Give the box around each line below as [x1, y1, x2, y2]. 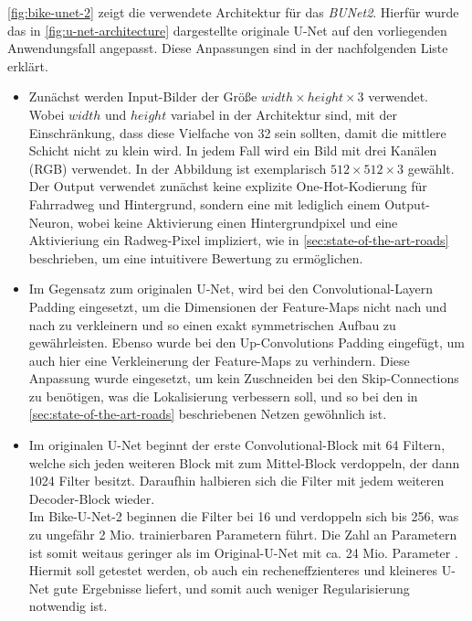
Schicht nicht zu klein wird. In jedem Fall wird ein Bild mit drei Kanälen [28, 141, 437, 160]
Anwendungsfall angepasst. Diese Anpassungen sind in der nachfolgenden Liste [7, 38, 448, 58]
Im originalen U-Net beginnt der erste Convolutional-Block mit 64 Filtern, [28, 435, 446, 455]
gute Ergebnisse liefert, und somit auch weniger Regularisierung [53, 578, 410, 597]
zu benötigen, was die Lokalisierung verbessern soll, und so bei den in [28, 386, 418, 405]
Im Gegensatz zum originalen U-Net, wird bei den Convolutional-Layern [28, 279, 434, 298]
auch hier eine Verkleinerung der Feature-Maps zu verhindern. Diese [28, 350, 410, 369]
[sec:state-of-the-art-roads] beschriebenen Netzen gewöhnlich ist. [28, 404, 387, 423]
